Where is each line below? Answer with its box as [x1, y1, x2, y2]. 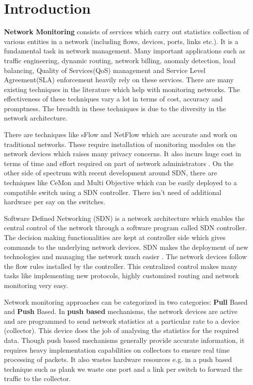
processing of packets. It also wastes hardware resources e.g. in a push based [4, 354, 232, 364]
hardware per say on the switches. [4, 196, 105, 207]
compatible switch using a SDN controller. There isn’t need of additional [4, 187, 222, 197]
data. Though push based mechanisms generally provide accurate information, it [4, 335, 245, 345]
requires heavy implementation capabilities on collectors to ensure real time [4, 344, 230, 355]
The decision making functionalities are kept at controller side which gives [4, 232, 226, 242]
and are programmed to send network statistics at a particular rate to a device [4, 315, 239, 326]
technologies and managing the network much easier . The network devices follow [4, 251, 247, 262]
